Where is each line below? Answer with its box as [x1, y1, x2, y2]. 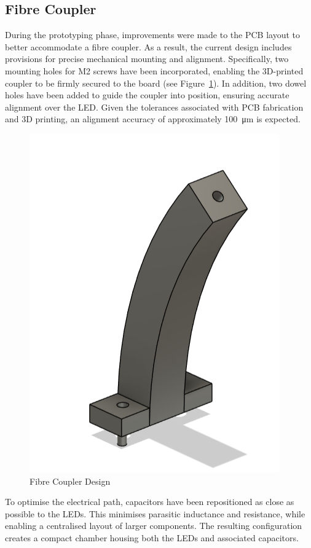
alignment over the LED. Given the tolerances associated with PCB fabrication [5, 100, 304, 113]
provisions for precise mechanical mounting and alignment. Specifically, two [5, 52, 289, 65]
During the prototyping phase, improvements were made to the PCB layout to [5, 28, 300, 41]
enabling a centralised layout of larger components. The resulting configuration [5, 519, 302, 532]
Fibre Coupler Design [30, 474, 111, 487]
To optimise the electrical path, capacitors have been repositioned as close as [5, 495, 294, 508]
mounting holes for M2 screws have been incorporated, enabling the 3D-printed [5, 64, 304, 77]
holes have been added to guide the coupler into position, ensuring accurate [5, 88, 289, 101]
